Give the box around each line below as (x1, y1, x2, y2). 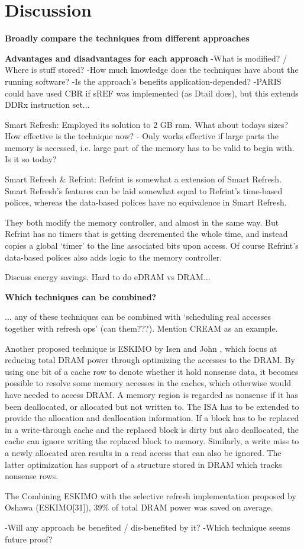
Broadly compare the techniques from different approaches (5, 32, 250, 44)
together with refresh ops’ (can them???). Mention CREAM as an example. (5, 322, 278, 334)
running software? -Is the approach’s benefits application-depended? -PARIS (5, 75, 282, 87)
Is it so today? (5, 153, 57, 165)
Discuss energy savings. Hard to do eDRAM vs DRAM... (5, 271, 211, 283)
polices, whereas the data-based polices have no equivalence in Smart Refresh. (5, 196, 287, 208)
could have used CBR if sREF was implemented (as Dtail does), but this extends (5, 86, 299, 99)
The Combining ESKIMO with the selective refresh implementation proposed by (5, 489, 296, 502)
